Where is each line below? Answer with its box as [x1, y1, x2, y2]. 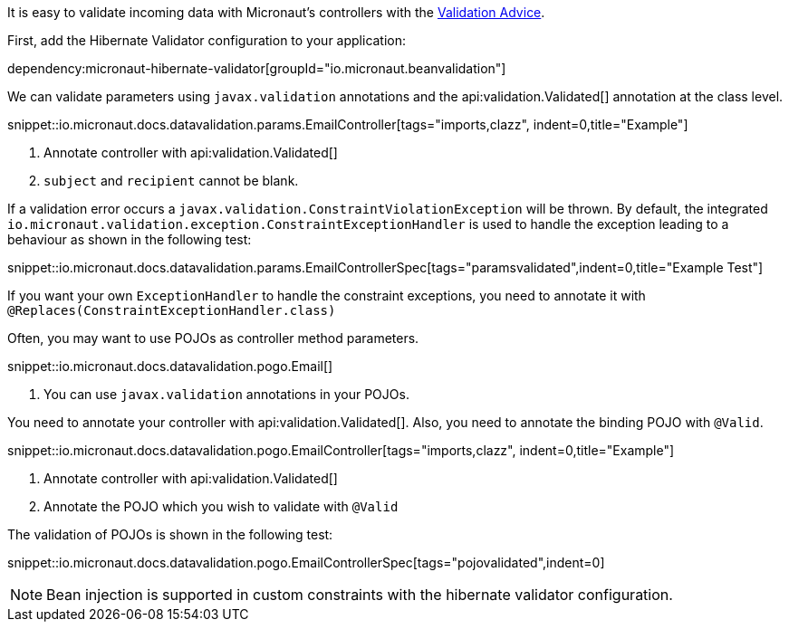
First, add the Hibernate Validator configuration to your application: [7, 33, 407, 48]
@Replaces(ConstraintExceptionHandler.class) [7, 303, 336, 318]
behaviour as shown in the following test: [7, 232, 252, 247]
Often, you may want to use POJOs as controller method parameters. [7, 330, 419, 346]
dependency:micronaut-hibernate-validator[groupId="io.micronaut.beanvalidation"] [7, 61, 506, 76]
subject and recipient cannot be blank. [43, 173, 299, 188]
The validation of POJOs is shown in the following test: [7, 527, 333, 542]
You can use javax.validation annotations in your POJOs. [43, 386, 409, 402]
